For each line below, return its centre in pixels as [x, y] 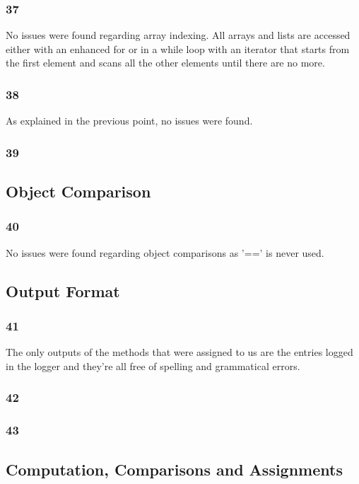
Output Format [63, 290]
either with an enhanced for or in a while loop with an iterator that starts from [178, 48]
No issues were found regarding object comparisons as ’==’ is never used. [165, 252]
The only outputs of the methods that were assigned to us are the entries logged [179, 352]
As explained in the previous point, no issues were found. [129, 121]
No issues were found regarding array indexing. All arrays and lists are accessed [178, 35]
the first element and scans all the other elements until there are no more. [165, 63]
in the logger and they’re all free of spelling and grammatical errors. [153, 365]
